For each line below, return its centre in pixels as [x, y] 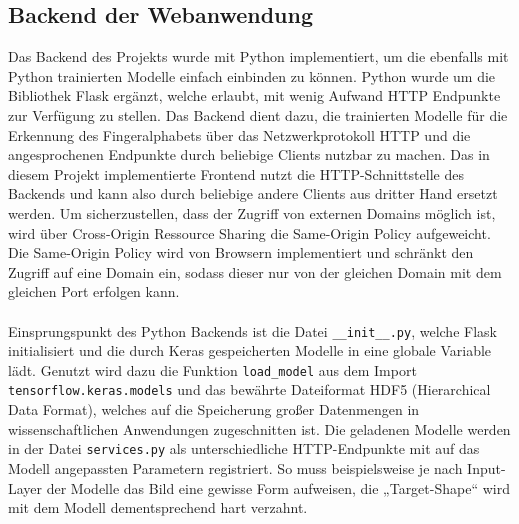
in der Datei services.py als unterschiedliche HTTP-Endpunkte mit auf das [244, 448]
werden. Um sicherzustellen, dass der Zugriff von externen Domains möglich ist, [252, 212]
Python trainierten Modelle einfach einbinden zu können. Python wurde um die [252, 75]
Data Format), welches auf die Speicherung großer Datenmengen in [214, 409]
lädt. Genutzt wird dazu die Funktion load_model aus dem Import [212, 369]
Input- [486, 467]
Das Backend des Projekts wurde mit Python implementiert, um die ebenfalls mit [258, 56]
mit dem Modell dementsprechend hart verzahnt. [158, 507]
